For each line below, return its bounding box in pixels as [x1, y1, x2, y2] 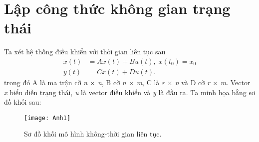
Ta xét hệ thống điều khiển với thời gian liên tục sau [4, 46, 166, 57]
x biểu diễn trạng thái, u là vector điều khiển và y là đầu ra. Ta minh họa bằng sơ [4, 87, 255, 97]
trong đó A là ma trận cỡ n [4, 77, 87, 87]
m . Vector [220, 77, 251, 87]
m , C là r [136, 77, 165, 87]
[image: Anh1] [24, 114, 71, 122]
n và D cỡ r [175, 77, 210, 87]
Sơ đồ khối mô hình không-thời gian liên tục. [24, 129, 162, 139]
